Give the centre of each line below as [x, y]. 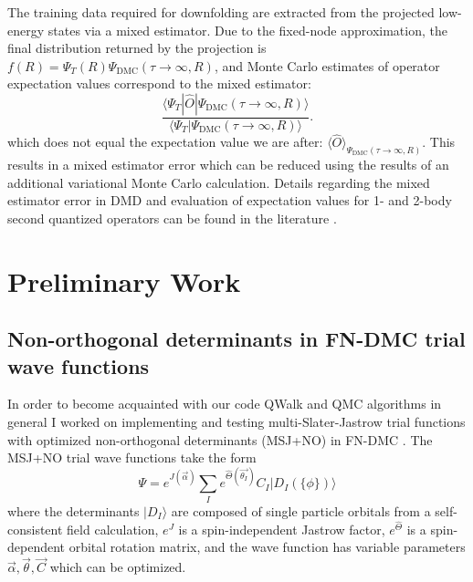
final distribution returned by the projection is [137, 48]
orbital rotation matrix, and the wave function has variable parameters [267, 547]
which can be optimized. [118, 567]
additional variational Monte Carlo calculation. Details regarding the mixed [219, 182]
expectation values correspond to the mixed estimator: [159, 83]
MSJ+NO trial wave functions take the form [132, 457]
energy [26, 30]
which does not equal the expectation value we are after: [165, 142]
